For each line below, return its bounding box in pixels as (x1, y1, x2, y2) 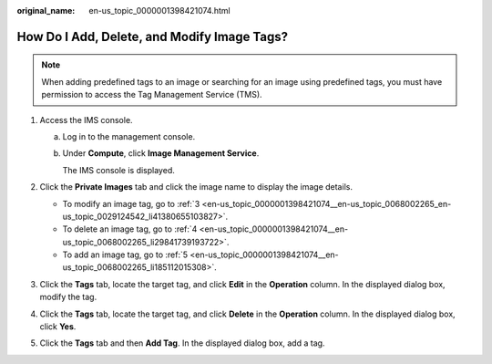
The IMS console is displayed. (62, 164, 175, 175)
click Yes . (39, 321, 77, 332)
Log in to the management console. (62, 130, 196, 141)
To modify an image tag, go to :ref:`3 (62, 198, 200, 209)
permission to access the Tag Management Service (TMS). (41, 89, 263, 100)
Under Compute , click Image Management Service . (62, 148, 260, 159)
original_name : (16, 5, 76, 16)
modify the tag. (39, 292, 97, 303)
